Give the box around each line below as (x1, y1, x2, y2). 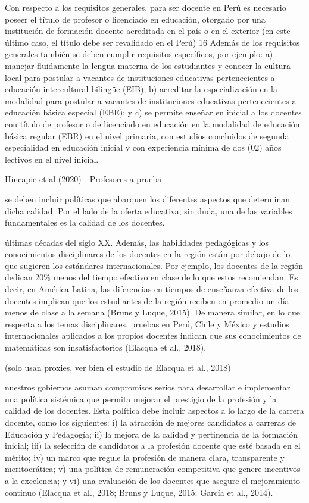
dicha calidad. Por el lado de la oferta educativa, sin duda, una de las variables (5, 204, 292, 217)
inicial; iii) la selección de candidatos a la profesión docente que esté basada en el (5, 439, 301, 452)
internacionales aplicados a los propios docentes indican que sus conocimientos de (5, 329, 301, 342)
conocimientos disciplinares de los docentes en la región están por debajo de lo (5, 248, 291, 260)
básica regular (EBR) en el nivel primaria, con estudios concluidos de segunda (5, 129, 289, 142)
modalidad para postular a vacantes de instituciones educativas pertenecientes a (5, 94, 296, 107)
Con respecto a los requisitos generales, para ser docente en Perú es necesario (5, 1, 286, 13)
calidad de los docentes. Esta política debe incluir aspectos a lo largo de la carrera (5, 404, 304, 417)
